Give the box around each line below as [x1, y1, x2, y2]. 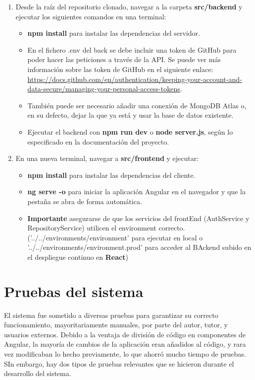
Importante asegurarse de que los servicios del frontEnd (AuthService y [27, 213, 250, 223]
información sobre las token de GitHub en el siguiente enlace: [27, 64, 213, 74]
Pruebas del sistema [4, 281, 144, 301]
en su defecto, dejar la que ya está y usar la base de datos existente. [27, 110, 234, 120]
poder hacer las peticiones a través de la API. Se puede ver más [27, 54, 221, 65]
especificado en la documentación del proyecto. [27, 136, 169, 147]
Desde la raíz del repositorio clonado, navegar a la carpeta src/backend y [15, 1, 243, 11]
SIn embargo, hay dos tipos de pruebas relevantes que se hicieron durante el [4, 358, 234, 369]
